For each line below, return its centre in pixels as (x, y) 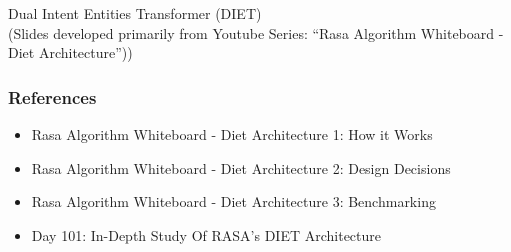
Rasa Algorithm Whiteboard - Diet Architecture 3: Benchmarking (233, 201)
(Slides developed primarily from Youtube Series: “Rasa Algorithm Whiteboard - (256, 32)
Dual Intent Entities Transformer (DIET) (135, 12)
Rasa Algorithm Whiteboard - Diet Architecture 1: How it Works (232, 133)
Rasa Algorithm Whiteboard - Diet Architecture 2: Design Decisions (241, 167)
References (52, 96)
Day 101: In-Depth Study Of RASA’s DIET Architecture (206, 234)
